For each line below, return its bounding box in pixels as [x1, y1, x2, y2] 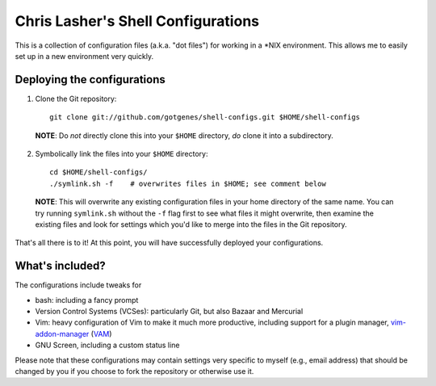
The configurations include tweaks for [15, 280, 142, 290]
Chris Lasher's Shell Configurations [15, 12, 260, 30]
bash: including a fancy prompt [35, 295, 139, 304]
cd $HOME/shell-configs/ [49, 168, 148, 177]
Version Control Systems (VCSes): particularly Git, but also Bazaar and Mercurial [35, 307, 304, 317]
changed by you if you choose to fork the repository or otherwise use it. [15, 367, 254, 376]
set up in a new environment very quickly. [15, 51, 153, 61]
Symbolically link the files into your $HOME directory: [35, 149, 208, 159]
